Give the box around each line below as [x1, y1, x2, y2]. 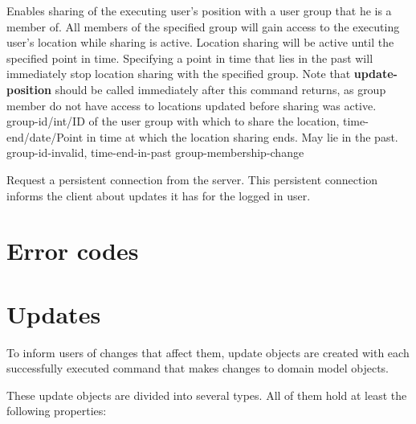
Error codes [6, 234, 139, 267]
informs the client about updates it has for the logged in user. [6, 187, 311, 204]
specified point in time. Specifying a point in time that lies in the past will [6, 49, 373, 66]
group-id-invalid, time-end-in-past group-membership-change [6, 144, 304, 161]
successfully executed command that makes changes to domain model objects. [6, 360, 389, 377]
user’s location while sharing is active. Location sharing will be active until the [6, 34, 394, 51]
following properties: [6, 402, 107, 419]
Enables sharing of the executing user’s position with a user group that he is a [6, 2, 392, 19]
